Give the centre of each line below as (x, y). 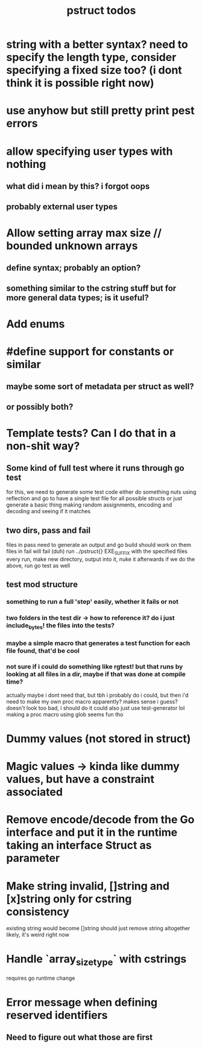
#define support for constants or (90, 351)
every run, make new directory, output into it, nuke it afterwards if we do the (101, 559)
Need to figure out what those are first (79, 1037)
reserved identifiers (57, 1015)
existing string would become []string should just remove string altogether (98, 928)
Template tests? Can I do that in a (91, 433)
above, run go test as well (38, 566)
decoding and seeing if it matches (49, 511)
